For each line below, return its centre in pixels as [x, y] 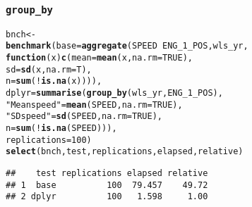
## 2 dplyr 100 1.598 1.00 [107, 197]
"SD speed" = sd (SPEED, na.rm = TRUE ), [84, 117]
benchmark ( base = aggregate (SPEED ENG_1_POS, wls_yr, [127, 46]
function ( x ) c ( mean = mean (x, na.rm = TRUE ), [100, 58]
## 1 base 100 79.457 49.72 [107, 185]
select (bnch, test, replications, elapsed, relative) [125, 152]
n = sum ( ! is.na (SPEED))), [61, 128]
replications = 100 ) [49, 140]
